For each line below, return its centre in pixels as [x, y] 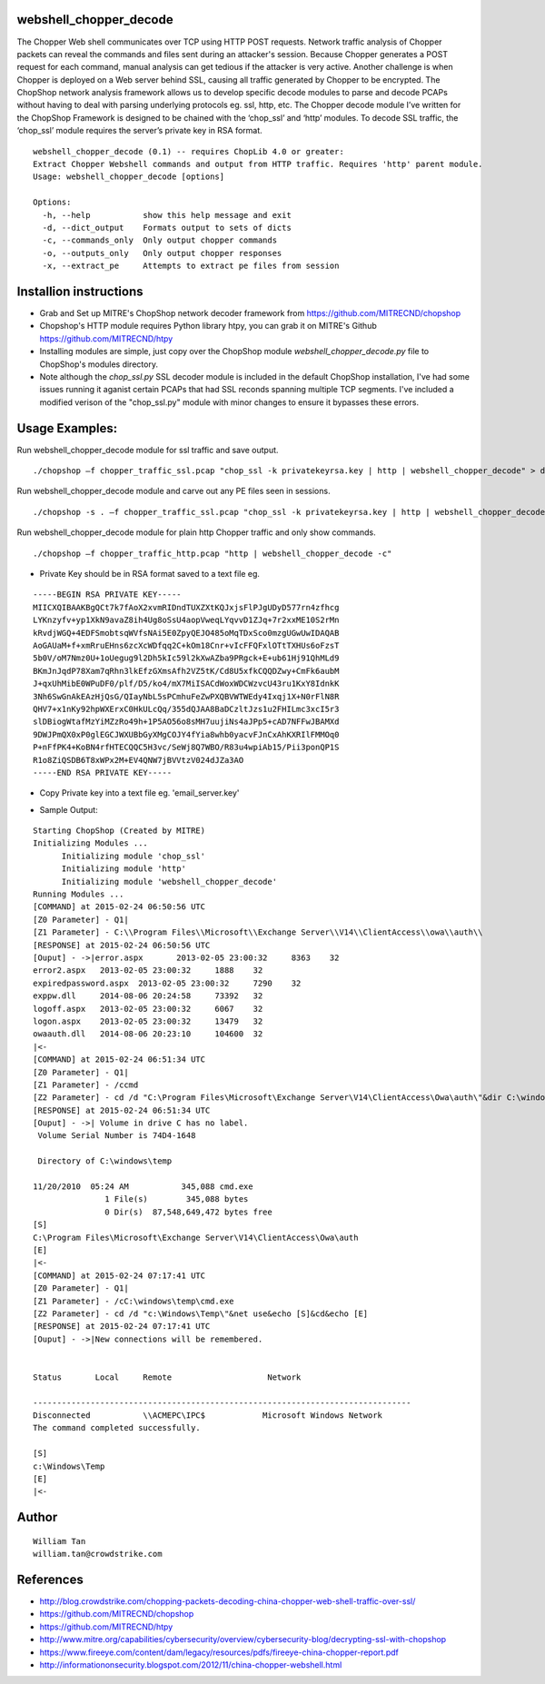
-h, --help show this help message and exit [167, 215]
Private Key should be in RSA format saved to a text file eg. [150, 574]
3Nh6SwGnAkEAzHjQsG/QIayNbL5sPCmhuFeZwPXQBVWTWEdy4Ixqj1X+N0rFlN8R [186, 696]
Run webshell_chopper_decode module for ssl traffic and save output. [148, 450]
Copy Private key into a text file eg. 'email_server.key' [139, 793]
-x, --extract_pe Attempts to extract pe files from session [191, 266]
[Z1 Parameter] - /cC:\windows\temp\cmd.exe [134, 1301]
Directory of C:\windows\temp [105, 1161]
